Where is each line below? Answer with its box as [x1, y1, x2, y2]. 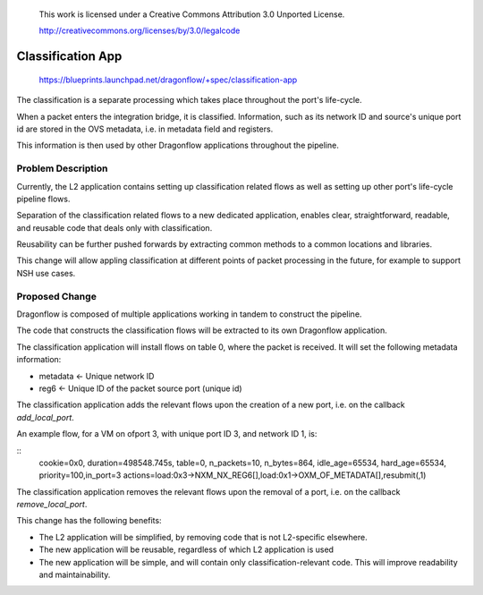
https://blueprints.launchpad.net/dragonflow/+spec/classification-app [38, 74, 298, 85]
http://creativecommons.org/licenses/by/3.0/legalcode [38, 25, 241, 36]
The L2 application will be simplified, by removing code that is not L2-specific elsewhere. [38, 531, 368, 542]
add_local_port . [16, 412, 75, 422]
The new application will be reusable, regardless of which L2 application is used [38, 544, 335, 555]
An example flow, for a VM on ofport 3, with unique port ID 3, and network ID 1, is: [16, 429, 318, 439]
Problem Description [16, 162, 108, 174]
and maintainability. [38, 569, 111, 581]
